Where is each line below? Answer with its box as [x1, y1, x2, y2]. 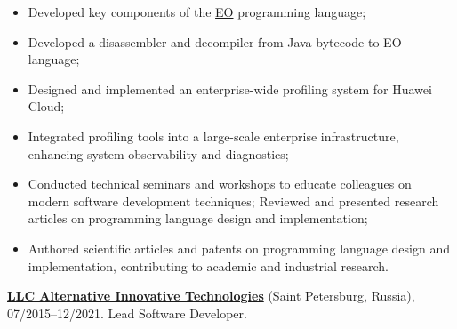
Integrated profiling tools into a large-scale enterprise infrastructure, [28, 126, 399, 145]
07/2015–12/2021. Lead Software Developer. [7, 303, 247, 322]
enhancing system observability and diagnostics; [28, 144, 289, 163]
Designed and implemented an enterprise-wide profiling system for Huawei [28, 79, 432, 98]
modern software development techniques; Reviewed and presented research [28, 191, 439, 210]
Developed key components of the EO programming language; [28, 3, 366, 20]
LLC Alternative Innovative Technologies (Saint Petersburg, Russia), [7, 286, 415, 305]
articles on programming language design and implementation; [28, 209, 368, 228]
